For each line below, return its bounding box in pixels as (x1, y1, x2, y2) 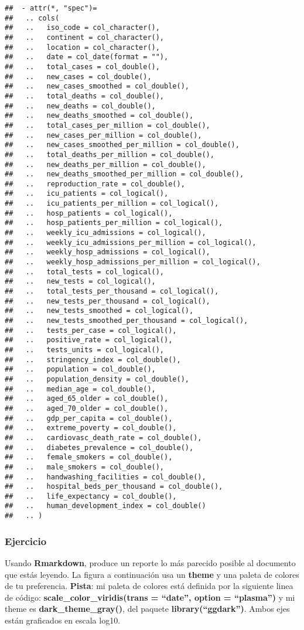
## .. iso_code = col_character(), (5, 23, 160, 32)
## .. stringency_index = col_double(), (5, 355, 181, 364)
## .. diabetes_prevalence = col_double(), (5, 443, 194, 452)
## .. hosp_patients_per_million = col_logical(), (5, 219, 223, 227)
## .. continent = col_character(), (5, 33, 165, 42)
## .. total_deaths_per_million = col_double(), (5, 150, 214, 159)
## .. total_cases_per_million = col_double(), (5, 121, 210, 130)
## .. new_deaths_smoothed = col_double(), (5, 111, 194, 120)
